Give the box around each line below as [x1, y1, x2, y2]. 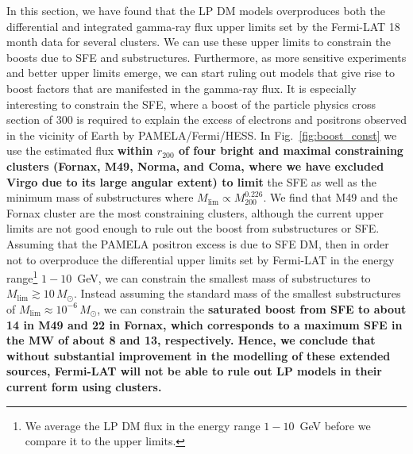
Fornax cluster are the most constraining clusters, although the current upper [6, 204, 384, 221]
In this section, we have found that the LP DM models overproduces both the [6, 2, 385, 18]
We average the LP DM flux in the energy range [25, 417, 261, 433]
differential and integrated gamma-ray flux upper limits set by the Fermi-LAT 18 [6, 17, 400, 34]
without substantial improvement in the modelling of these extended [6, 347, 391, 364]
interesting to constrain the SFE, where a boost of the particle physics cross [6, 95, 376, 112]
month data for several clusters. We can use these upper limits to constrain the [6, 33, 392, 50]
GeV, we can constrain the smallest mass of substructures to [77, 269, 371, 286]
